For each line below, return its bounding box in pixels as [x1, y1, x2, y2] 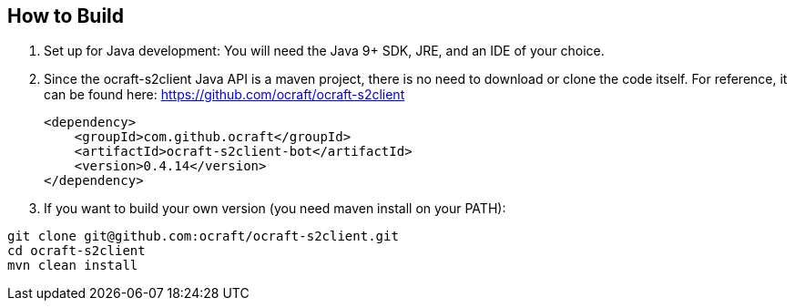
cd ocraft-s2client [7, 243, 146, 259]
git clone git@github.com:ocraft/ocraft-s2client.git [7, 229, 399, 244]
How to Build [7, 5, 125, 27]
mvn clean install [7, 258, 138, 273]
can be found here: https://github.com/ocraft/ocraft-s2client [44, 87, 405, 103]
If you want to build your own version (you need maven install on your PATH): [44, 200, 506, 217]
